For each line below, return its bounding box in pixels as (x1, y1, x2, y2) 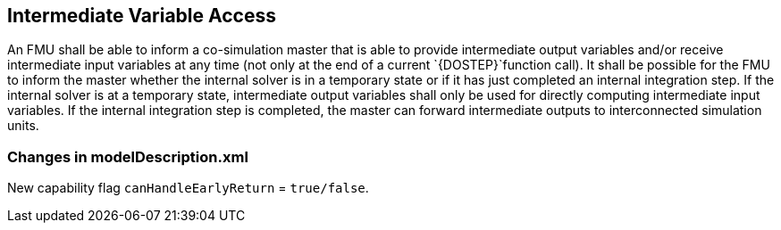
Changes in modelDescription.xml (7, 147, 248, 166)
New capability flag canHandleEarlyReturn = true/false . (7, 180, 369, 196)
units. (7, 118, 39, 134)
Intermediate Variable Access (7, 4, 276, 27)
